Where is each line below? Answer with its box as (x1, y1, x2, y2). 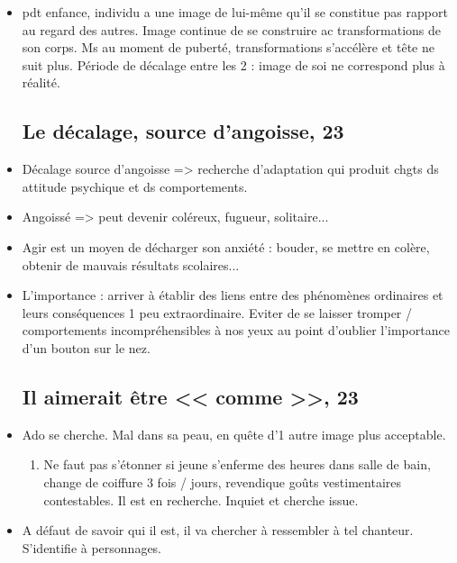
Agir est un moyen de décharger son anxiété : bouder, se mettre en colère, (22, 237, 430, 256)
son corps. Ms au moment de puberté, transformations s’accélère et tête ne (22, 38, 434, 57)
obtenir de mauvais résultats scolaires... (22, 255, 240, 274)
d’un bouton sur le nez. (22, 338, 151, 357)
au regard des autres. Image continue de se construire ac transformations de (22, 20, 442, 39)
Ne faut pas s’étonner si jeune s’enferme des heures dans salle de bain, (43, 455, 431, 474)
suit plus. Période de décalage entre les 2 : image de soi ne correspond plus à (22, 55, 445, 74)
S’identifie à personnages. (22, 538, 162, 557)
